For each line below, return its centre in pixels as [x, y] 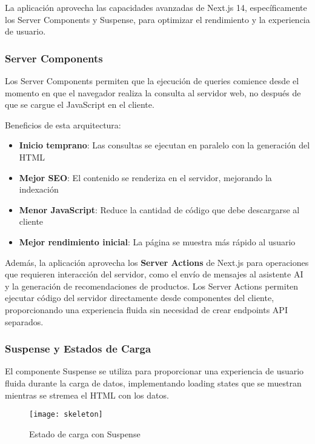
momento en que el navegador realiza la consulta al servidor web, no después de [153, 92]
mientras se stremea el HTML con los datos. [87, 395]
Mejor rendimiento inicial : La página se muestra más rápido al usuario [157, 241]
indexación [39, 189]
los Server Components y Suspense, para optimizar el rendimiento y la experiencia [157, 19]
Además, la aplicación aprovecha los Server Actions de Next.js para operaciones [157, 262]
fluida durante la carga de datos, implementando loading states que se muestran [153, 383]
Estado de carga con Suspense [85, 433]
